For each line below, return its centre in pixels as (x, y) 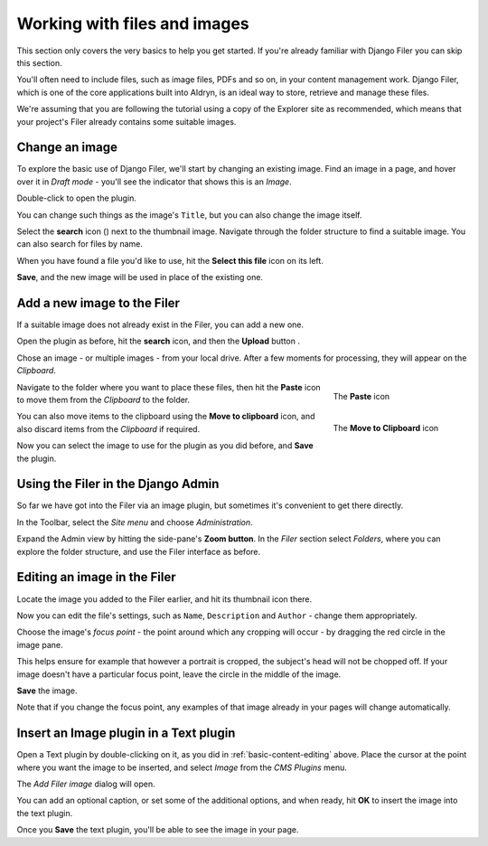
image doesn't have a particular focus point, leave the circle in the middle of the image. (179, 674)
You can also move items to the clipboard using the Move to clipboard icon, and (166, 417)
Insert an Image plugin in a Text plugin (126, 733)
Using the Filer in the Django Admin (118, 484)
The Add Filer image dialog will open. (86, 784)
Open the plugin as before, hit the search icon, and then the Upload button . (159, 341)
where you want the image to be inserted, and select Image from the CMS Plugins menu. (182, 767)
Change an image (67, 148)
